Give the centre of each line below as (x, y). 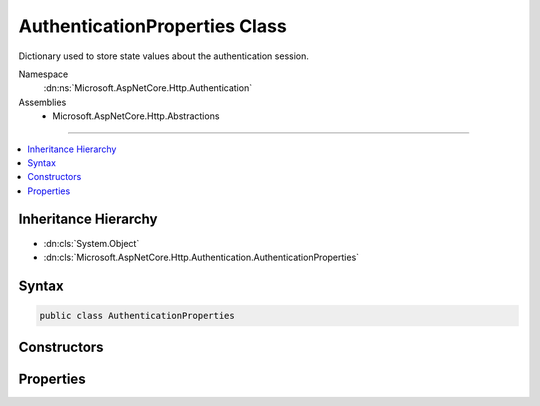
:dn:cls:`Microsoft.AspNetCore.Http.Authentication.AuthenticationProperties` (201, 257)
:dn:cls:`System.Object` (91, 243)
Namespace (43, 74)
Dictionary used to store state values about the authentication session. (164, 56)
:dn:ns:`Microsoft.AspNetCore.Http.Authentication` (148, 88)
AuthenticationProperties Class (152, 26)
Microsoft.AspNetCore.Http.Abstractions (136, 116)
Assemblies (42, 102)
